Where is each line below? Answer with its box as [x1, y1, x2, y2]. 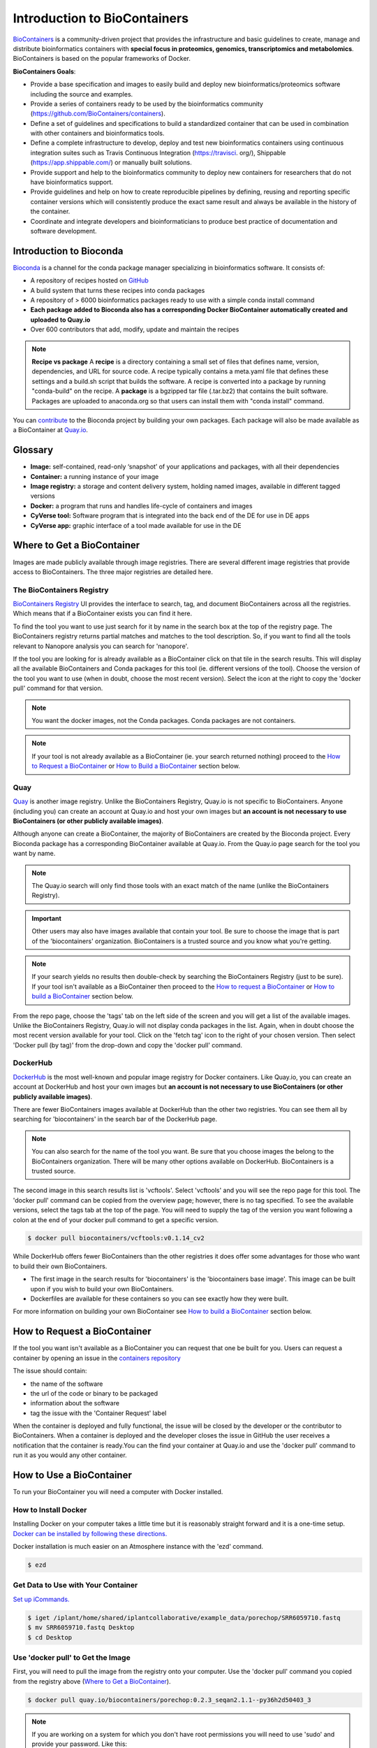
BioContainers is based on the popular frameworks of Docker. [13, 55, 191, 63]
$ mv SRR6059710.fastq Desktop [27, 1624, 135, 1632]
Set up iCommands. [13, 1595, 70, 1603]
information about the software [30, 1399, 120, 1407]
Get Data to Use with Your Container [13, 1580, 138, 1590]
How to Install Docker [13, 1505, 87, 1514]
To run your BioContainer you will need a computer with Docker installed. [13, 1488, 223, 1496]
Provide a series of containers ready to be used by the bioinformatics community [30, 99, 263, 108]
